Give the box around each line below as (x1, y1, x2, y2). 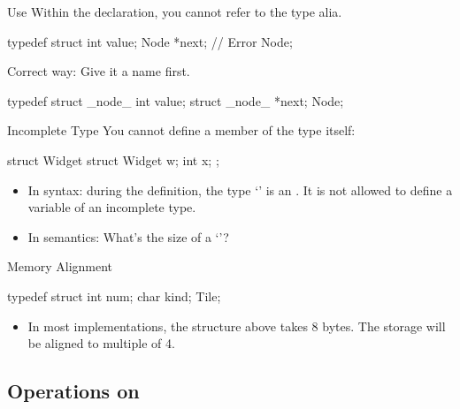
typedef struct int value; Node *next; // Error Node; (7, 32, 293, 50)
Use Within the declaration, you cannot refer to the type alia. (7, 3, 342, 20)
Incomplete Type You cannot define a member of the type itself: (7, 121, 356, 140)
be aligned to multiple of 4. (27, 334, 175, 352)
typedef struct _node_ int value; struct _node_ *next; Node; (7, 91, 344, 110)
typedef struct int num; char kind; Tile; (7, 286, 221, 305)
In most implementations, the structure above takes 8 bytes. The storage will (27, 316, 446, 335)
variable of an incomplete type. (27, 198, 196, 216)
